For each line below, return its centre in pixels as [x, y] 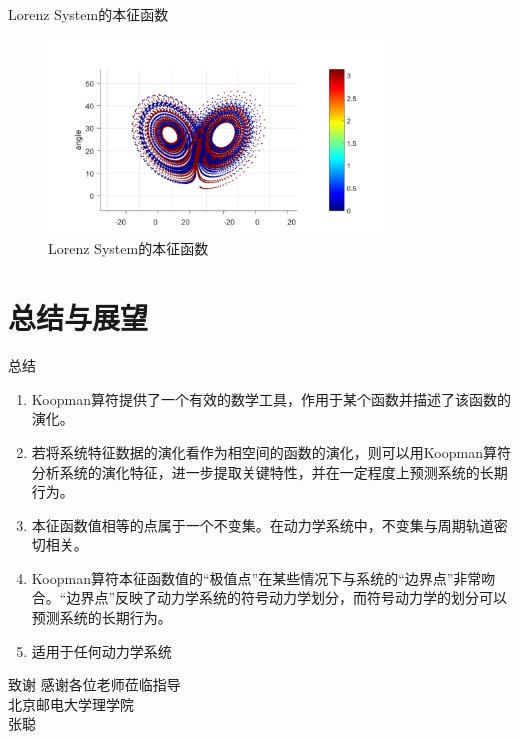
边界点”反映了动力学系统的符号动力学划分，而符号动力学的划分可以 [287, 597]
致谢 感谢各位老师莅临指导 [94, 684]
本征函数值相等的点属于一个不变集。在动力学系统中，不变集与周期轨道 [262, 524]
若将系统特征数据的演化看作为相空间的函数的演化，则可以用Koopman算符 [271, 451]
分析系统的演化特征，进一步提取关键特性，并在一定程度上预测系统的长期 [269, 471]
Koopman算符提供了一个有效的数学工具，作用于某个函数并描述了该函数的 [271, 398]
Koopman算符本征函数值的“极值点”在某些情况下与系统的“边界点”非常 [256, 577]
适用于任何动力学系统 [101, 650]
